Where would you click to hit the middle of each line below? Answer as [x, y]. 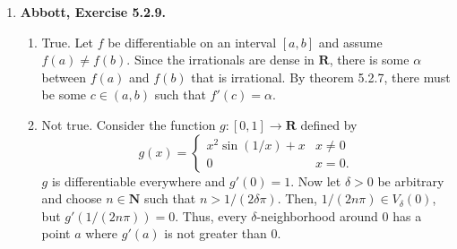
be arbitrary [411, 180]
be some [64, 94]
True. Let [67, 42]
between [64, 77]
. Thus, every [211, 215]
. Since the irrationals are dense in [220, 60]
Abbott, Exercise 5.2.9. [93, 12]
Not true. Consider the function [129, 124]
